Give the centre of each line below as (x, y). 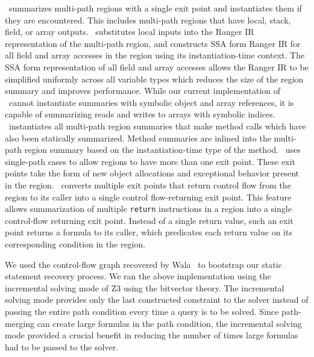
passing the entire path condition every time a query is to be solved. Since (142, 311)
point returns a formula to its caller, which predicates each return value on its (149, 232)
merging (20, 323)
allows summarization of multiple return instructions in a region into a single (148, 209)
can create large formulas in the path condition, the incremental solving (169, 323)
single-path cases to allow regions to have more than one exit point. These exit (150, 161)
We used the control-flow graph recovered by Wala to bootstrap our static (143, 264)
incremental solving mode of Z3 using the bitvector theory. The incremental (145, 287)
